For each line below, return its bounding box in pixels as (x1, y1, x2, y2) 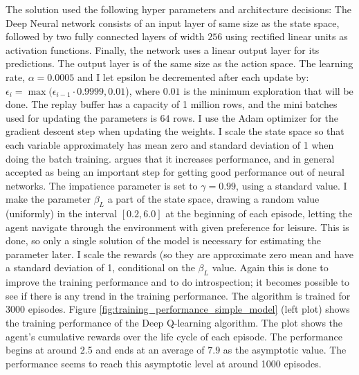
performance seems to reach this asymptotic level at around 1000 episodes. (6, 356, 322, 370)
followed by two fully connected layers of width (6, 29, 205, 44)
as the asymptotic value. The (223, 342, 347, 357)
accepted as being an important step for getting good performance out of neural (6, 165, 344, 179)
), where (125, 83, 160, 98)
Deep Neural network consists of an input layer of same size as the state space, (6, 15, 340, 30)
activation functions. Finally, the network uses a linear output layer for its (6, 42, 320, 57)
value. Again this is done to (212, 260, 329, 275)
